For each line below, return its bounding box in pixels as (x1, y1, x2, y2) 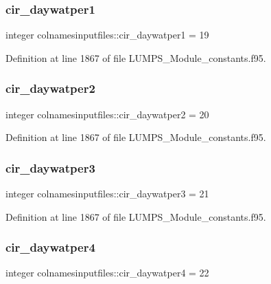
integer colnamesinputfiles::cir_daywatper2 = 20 (5, 107, 209, 121)
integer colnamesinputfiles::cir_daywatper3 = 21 (5, 186, 209, 201)
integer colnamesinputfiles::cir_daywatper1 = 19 (5, 28, 209, 42)
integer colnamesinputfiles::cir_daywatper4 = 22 (5, 265, 209, 280)
